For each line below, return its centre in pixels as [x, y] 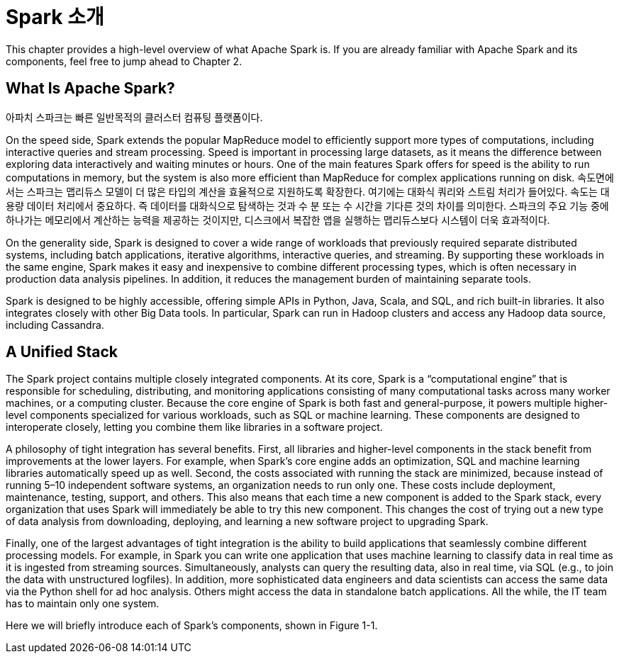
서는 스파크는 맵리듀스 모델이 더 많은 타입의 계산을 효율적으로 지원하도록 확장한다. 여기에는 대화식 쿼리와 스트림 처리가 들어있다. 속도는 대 [308, 191]
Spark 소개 [55, 17]
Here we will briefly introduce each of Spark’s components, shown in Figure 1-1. [192, 626]
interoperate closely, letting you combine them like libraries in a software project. [194, 427]
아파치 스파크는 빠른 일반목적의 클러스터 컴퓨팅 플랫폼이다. [134, 117]
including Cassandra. [55, 325]
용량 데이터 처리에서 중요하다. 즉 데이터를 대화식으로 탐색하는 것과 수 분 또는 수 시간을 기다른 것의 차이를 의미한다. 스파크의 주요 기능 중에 [307, 205]
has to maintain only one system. [83, 604]
